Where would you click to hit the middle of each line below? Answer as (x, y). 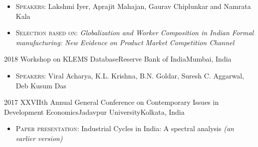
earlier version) (39, 138)
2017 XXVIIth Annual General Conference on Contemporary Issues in (112, 102)
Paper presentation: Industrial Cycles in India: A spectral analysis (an (125, 128)
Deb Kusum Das (41, 85)
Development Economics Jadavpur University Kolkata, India (94, 111)
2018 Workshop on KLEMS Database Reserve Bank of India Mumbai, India (118, 59)
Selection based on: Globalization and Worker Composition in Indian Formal (135, 33)
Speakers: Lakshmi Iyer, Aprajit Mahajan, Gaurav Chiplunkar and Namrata (133, 6)
